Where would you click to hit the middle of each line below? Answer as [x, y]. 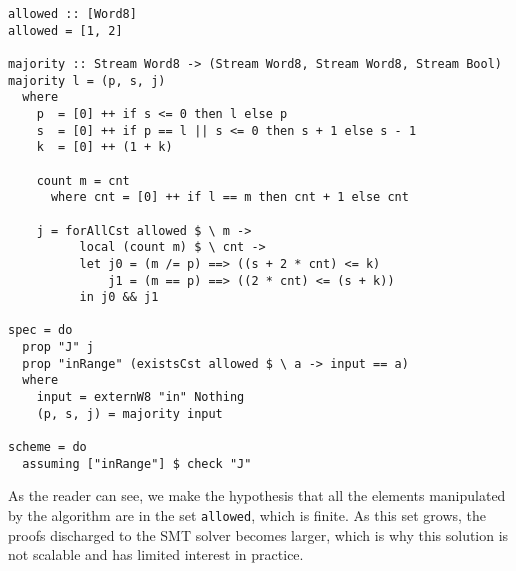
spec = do [40, 330]
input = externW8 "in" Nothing [140, 397]
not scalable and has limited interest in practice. [156, 554]
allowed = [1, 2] [65, 30]
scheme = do [47, 447]
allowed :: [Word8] [72, 14]
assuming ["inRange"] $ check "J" [137, 463]
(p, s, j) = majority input [129, 413]
